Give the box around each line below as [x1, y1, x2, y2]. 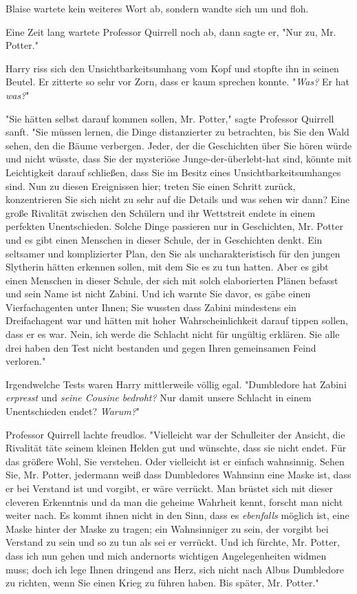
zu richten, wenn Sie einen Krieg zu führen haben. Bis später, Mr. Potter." [6, 575, 319, 590]
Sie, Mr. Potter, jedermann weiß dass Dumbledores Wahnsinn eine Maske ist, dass [6, 467, 351, 482]
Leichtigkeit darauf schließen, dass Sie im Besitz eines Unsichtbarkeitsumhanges [6, 165, 341, 179]
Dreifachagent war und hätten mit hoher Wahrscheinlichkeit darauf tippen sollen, [6, 313, 348, 328]
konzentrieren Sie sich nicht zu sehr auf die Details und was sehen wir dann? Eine [6, 192, 350, 206]
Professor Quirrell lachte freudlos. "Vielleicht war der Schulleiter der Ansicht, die [6, 427, 345, 441]
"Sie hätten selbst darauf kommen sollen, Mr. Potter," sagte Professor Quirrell [6, 111, 334, 125]
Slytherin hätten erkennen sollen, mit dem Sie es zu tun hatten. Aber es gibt [6, 259, 329, 274]
